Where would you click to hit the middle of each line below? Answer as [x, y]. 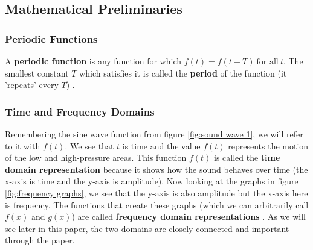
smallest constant [37, 73]
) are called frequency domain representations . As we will [189, 217]
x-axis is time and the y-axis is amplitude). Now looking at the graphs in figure [152, 181]
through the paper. [40, 240]
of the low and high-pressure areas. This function [96, 158]
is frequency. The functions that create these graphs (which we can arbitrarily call [157, 205]
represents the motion [268, 145]
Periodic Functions [51, 38]
